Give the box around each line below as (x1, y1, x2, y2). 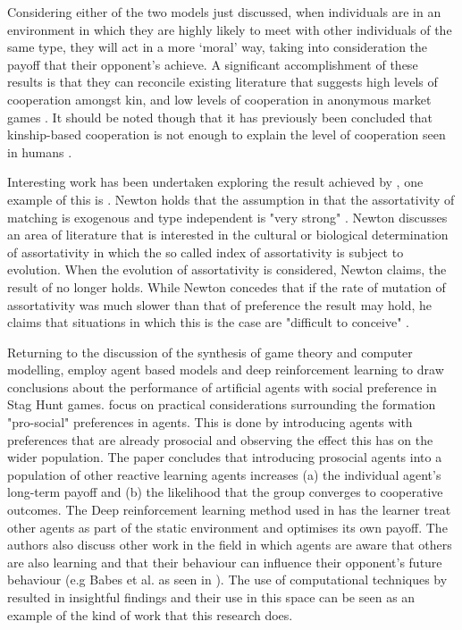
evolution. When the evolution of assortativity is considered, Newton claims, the (7, 260, 447, 279)
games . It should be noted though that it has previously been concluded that (7, 107, 433, 126)
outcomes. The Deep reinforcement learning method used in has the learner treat (7, 500, 451, 519)
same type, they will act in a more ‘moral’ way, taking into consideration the (7, 38, 428, 56)
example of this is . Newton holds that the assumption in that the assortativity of (7, 189, 455, 208)
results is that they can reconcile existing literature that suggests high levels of (7, 72, 438, 91)
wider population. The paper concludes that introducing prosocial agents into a (7, 448, 442, 466)
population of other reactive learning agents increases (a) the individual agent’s (7, 465, 441, 483)
